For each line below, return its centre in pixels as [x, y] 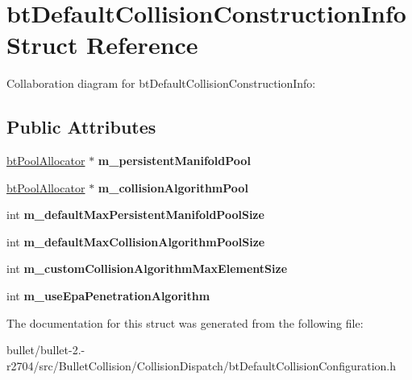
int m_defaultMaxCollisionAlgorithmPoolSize [136, 241]
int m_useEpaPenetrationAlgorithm [108, 296]
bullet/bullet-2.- [46, 350]
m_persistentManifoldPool [174, 161]
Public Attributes [81, 127]
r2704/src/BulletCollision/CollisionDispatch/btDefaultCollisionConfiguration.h [202, 365]
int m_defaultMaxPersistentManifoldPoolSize [135, 215]
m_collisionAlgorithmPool [173, 187]
